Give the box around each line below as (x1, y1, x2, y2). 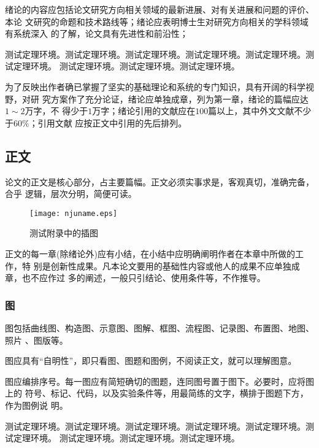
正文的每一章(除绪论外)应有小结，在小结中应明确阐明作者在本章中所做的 (5, 247, 295, 260)
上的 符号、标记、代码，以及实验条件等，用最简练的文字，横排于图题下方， (5, 387, 309, 400)
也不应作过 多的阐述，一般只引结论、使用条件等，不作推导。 (21, 271, 266, 284)
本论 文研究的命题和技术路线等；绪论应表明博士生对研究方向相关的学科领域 (5, 15, 309, 28)
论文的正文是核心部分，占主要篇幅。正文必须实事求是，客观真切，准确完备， (5, 175, 314, 188)
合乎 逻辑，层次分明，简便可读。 (5, 187, 137, 200)
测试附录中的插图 (29, 226, 98, 239)
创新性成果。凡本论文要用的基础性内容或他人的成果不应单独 (50, 259, 291, 272)
